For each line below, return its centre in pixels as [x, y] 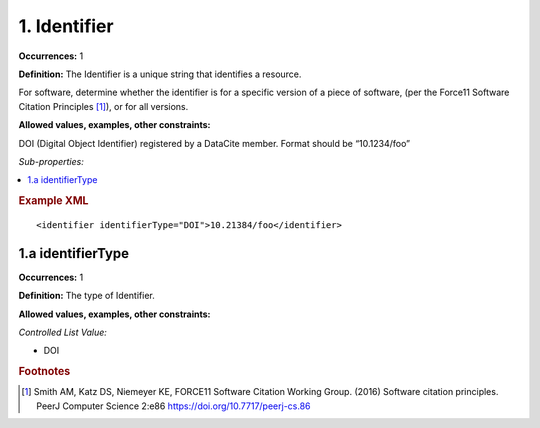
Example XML [53, 201]
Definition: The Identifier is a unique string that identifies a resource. [160, 74]
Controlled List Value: [62, 332]
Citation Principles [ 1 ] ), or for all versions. [103, 106]
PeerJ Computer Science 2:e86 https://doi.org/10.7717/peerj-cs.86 [173, 406]
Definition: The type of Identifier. [86, 296]
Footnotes [44, 372]
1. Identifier [66, 26]
